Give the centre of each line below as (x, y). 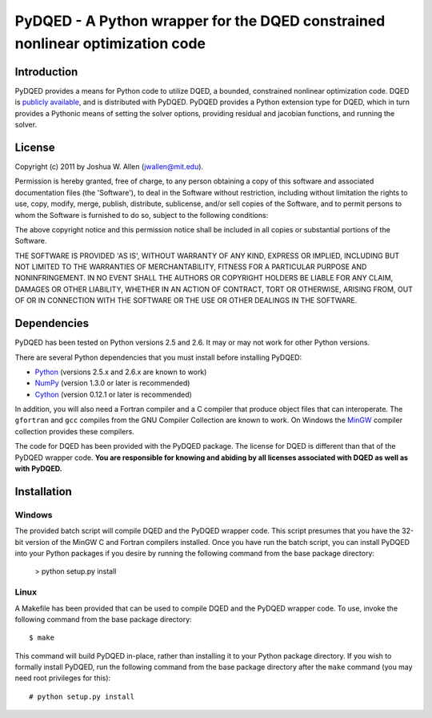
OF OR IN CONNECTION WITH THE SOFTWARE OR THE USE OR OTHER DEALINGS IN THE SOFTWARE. (186, 301)
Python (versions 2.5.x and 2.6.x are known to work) (121, 372)
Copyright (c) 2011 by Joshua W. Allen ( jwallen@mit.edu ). (109, 166)
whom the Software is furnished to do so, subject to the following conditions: (142, 215)
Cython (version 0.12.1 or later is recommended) (113, 394)
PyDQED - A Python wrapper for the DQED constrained (200, 21)
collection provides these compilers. (75, 431)
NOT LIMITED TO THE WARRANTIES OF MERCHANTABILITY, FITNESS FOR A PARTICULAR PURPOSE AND (191, 267)
